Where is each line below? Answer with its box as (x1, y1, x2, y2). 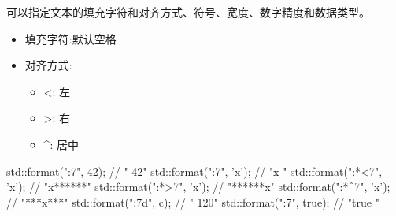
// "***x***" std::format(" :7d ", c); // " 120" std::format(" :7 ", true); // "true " (6, 193, 379, 210)
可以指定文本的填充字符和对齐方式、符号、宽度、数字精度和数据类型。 (6, 4, 370, 20)
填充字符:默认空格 (24, 30, 117, 47)
